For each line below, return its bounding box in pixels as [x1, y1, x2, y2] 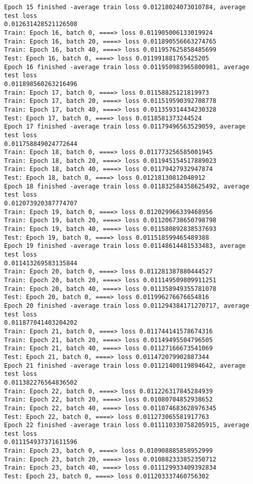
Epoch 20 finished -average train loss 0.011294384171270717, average [4, 302, 249, 309]
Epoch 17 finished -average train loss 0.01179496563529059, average [4, 123, 246, 131]
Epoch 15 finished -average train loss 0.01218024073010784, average [4, 4, 246, 11]
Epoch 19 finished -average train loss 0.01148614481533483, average [4, 242, 246, 250]
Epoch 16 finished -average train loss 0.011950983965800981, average [4, 63, 249, 71]
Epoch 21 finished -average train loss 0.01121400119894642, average [4, 362, 246, 369]
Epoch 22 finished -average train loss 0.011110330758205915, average [4, 422, 249, 429]
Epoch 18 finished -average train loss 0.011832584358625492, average [4, 182, 249, 190]
